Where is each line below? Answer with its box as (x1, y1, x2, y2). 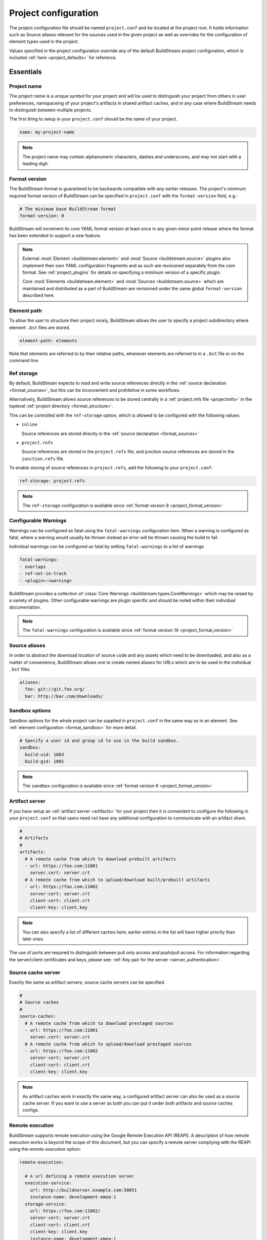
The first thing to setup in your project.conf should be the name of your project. (9, 116, 178, 122)
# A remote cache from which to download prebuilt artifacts (25, 856, 177, 862)
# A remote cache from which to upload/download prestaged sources (25, 1041, 192, 1047)
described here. (22, 293, 55, 299)
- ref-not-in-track (19, 571, 67, 576)
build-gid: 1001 (25, 759, 64, 764)
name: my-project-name (19, 129, 75, 135)
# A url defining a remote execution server (25, 1174, 134, 1179)
